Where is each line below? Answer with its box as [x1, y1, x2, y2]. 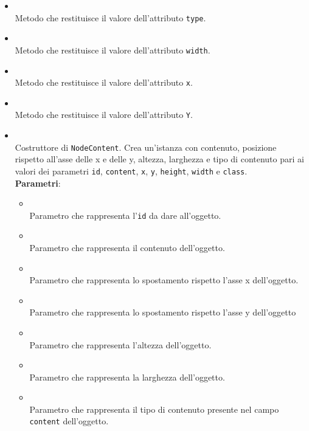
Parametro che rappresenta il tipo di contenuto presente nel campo [29, 402, 279, 415]
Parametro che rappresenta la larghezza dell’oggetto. [29, 370, 225, 383]
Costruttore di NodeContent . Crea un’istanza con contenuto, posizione [15, 140, 277, 153]
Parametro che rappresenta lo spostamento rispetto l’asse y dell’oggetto [29, 306, 296, 319]
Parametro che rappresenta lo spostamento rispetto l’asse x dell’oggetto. [29, 274, 299, 286]
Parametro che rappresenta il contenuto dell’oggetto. [29, 241, 225, 253]
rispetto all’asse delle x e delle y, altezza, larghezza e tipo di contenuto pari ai [15, 153, 304, 165]
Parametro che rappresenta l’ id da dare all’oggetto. [29, 209, 221, 221]
